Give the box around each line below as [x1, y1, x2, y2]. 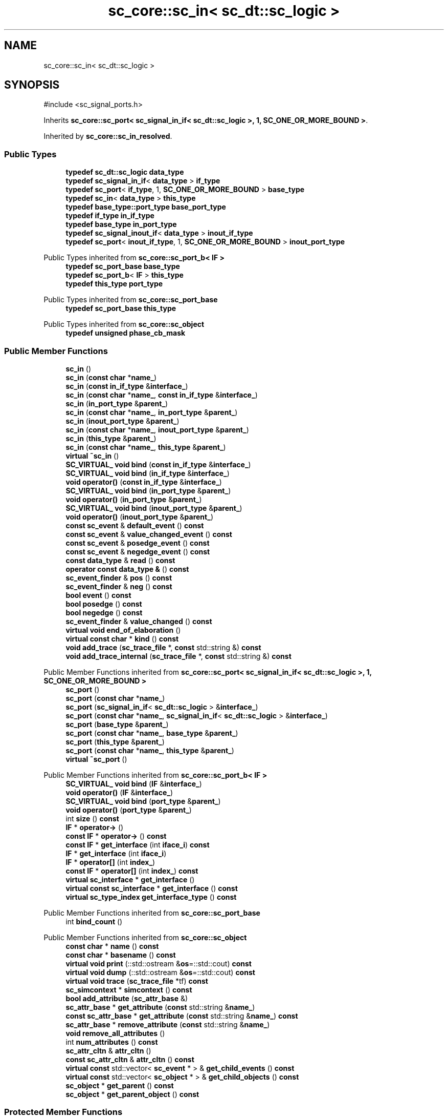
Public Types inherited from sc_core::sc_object [43, 320, 205, 329]
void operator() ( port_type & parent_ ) [65, 805, 192, 814]
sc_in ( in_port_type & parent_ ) [65, 399, 168, 408]
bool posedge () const [65, 599, 142, 608]
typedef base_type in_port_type [65, 220, 177, 229]
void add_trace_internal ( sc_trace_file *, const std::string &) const [65, 651, 292, 660]
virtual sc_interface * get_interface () [65, 875, 195, 884]
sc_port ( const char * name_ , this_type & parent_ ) [65, 746, 234, 755]
